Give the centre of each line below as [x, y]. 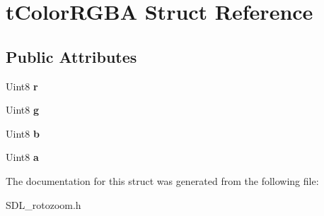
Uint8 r [22, 86]
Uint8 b [23, 133]
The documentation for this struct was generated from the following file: [162, 180]
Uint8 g [22, 110]
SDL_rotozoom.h [44, 204]
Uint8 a [22, 157]
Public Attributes [71, 56]
